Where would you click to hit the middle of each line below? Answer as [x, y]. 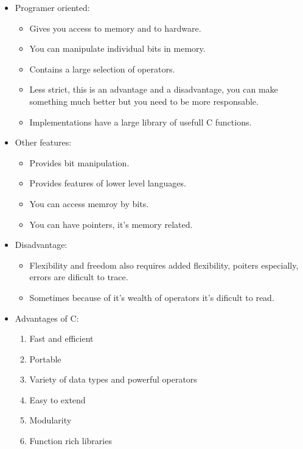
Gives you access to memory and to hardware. [115, 28]
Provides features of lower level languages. [108, 183]
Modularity [50, 420]
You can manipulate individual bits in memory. [117, 48]
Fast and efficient [61, 338]
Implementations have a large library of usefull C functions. [141, 122]
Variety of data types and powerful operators [113, 379]
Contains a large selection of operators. [102, 69]
